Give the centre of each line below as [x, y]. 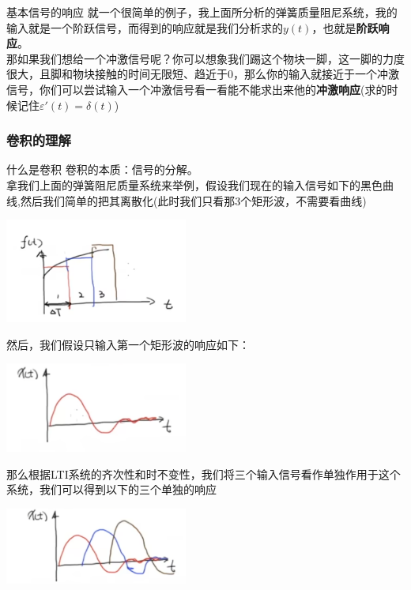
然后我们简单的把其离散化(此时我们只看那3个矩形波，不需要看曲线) [193, 200]
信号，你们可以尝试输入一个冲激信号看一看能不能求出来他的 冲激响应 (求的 [197, 89]
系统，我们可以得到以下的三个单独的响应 [111, 489]
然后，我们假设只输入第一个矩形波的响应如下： [128, 344]
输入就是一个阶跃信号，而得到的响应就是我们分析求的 [145, 27]
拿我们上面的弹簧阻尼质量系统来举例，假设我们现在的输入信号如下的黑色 [194, 184]
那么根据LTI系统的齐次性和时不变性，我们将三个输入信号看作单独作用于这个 [204, 474]
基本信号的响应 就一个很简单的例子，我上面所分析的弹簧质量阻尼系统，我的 [202, 12]
